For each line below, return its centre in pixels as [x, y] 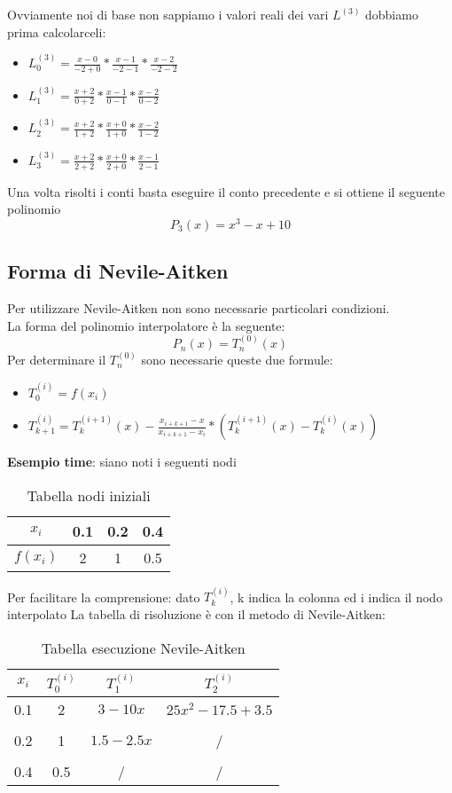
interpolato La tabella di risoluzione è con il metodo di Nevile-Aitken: [196, 614]
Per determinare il [57, 360]
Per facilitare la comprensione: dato [104, 597]
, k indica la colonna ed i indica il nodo [336, 597]
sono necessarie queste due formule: [237, 360]
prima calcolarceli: [57, 31]
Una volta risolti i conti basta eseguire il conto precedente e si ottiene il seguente [226, 191]
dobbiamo [392, 14]
